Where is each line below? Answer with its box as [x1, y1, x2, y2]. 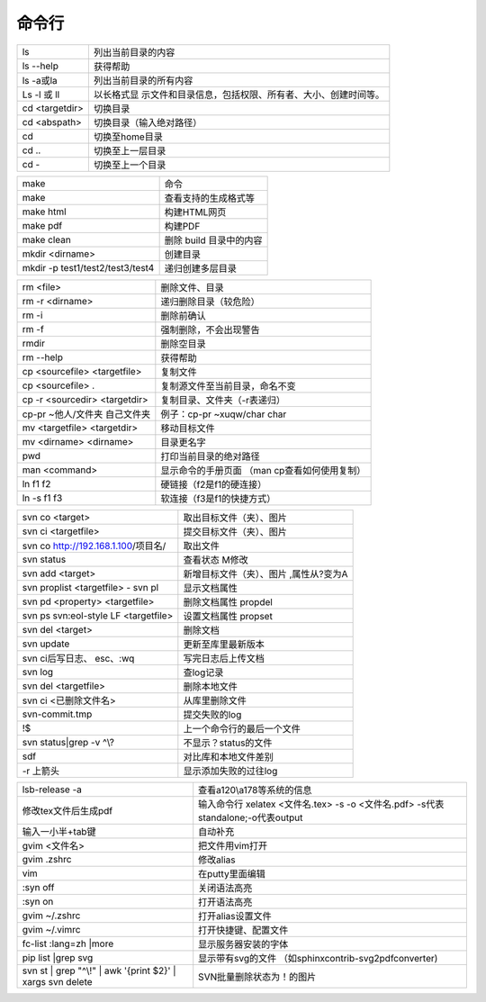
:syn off [22, 880, 55, 893]
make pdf [22, 219, 63, 231]
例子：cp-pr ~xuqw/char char [160, 408, 287, 420]
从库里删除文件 [183, 694, 247, 707]
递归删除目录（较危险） [160, 295, 260, 308]
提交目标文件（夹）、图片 [183, 525, 287, 537]
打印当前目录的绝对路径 [160, 450, 260, 463]
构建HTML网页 [164, 205, 227, 218]
